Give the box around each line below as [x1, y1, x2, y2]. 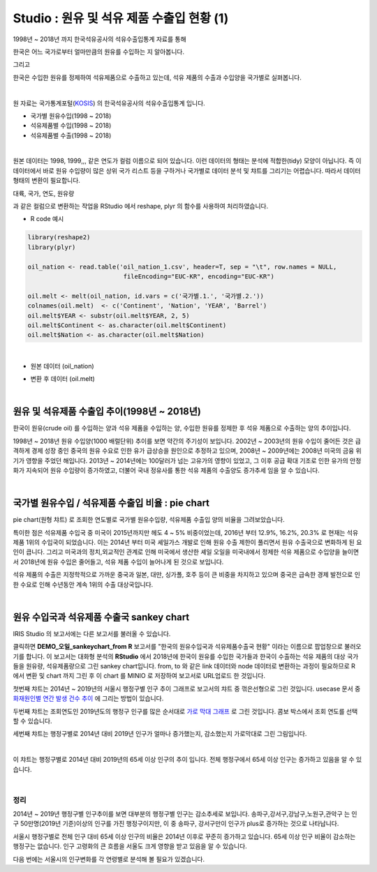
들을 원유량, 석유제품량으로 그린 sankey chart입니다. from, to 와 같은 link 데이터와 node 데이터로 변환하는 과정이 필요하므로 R [13, 662, 355, 670]
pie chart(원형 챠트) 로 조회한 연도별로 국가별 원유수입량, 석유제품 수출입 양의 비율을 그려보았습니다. [13, 516, 286, 524]
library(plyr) [27, 243, 76, 251]
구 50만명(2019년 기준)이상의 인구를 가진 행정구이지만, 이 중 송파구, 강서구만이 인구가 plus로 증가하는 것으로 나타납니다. [13, 820, 339, 828]
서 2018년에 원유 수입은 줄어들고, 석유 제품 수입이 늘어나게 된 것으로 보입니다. [13, 557, 224, 566]
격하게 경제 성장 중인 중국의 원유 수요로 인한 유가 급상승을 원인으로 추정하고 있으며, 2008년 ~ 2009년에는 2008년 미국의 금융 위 [13, 446, 362, 455]
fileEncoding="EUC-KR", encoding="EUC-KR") [123, 272, 275, 280]
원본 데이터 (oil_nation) [30, 361, 94, 370]
